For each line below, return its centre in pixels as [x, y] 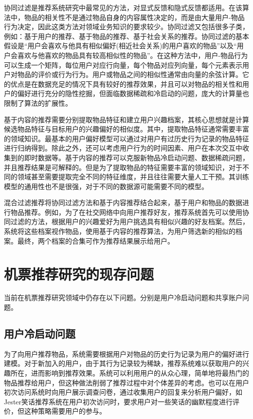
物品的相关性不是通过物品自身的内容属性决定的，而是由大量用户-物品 [134, 17]
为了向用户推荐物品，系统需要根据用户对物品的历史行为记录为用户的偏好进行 [126, 353]
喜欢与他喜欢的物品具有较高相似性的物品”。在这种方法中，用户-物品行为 [133, 55]
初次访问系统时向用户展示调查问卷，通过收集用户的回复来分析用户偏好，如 [123, 392]
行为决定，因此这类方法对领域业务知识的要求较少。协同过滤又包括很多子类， [126, 27]
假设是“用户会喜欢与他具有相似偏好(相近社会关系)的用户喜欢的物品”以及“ [120, 46]
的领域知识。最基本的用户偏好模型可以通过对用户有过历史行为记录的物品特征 [126, 138]
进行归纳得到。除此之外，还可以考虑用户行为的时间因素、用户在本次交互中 [123, 148]
